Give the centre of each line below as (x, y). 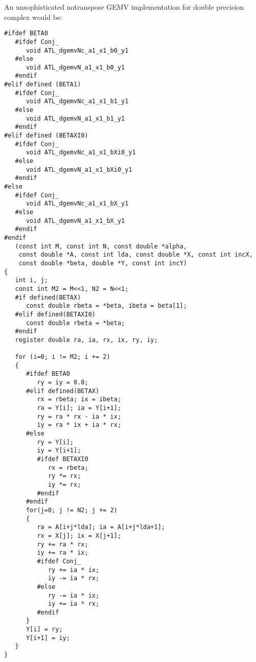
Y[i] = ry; (44, 630)
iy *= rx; (64, 484)
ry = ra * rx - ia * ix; (79, 416)
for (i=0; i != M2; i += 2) (63, 357)
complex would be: (33, 17)
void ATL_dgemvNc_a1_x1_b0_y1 (77, 50)
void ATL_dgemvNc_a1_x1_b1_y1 (77, 101)
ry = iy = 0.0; (63, 383)
